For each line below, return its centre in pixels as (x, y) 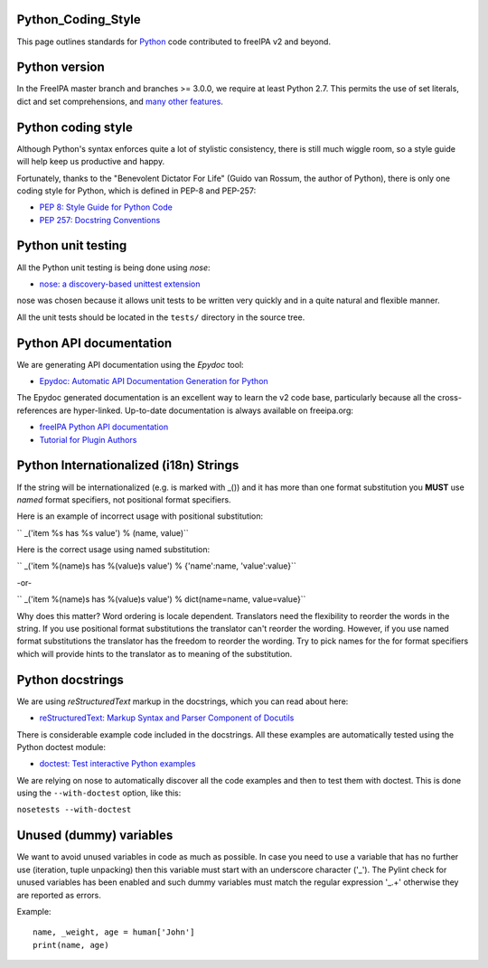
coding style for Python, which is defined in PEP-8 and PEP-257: (136, 191)
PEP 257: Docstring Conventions (100, 220)
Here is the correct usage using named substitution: (113, 550)
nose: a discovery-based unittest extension (120, 284)
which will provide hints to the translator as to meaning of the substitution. (155, 653)
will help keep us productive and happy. (91, 162)
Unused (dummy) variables (95, 836)
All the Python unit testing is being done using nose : (114, 268)
